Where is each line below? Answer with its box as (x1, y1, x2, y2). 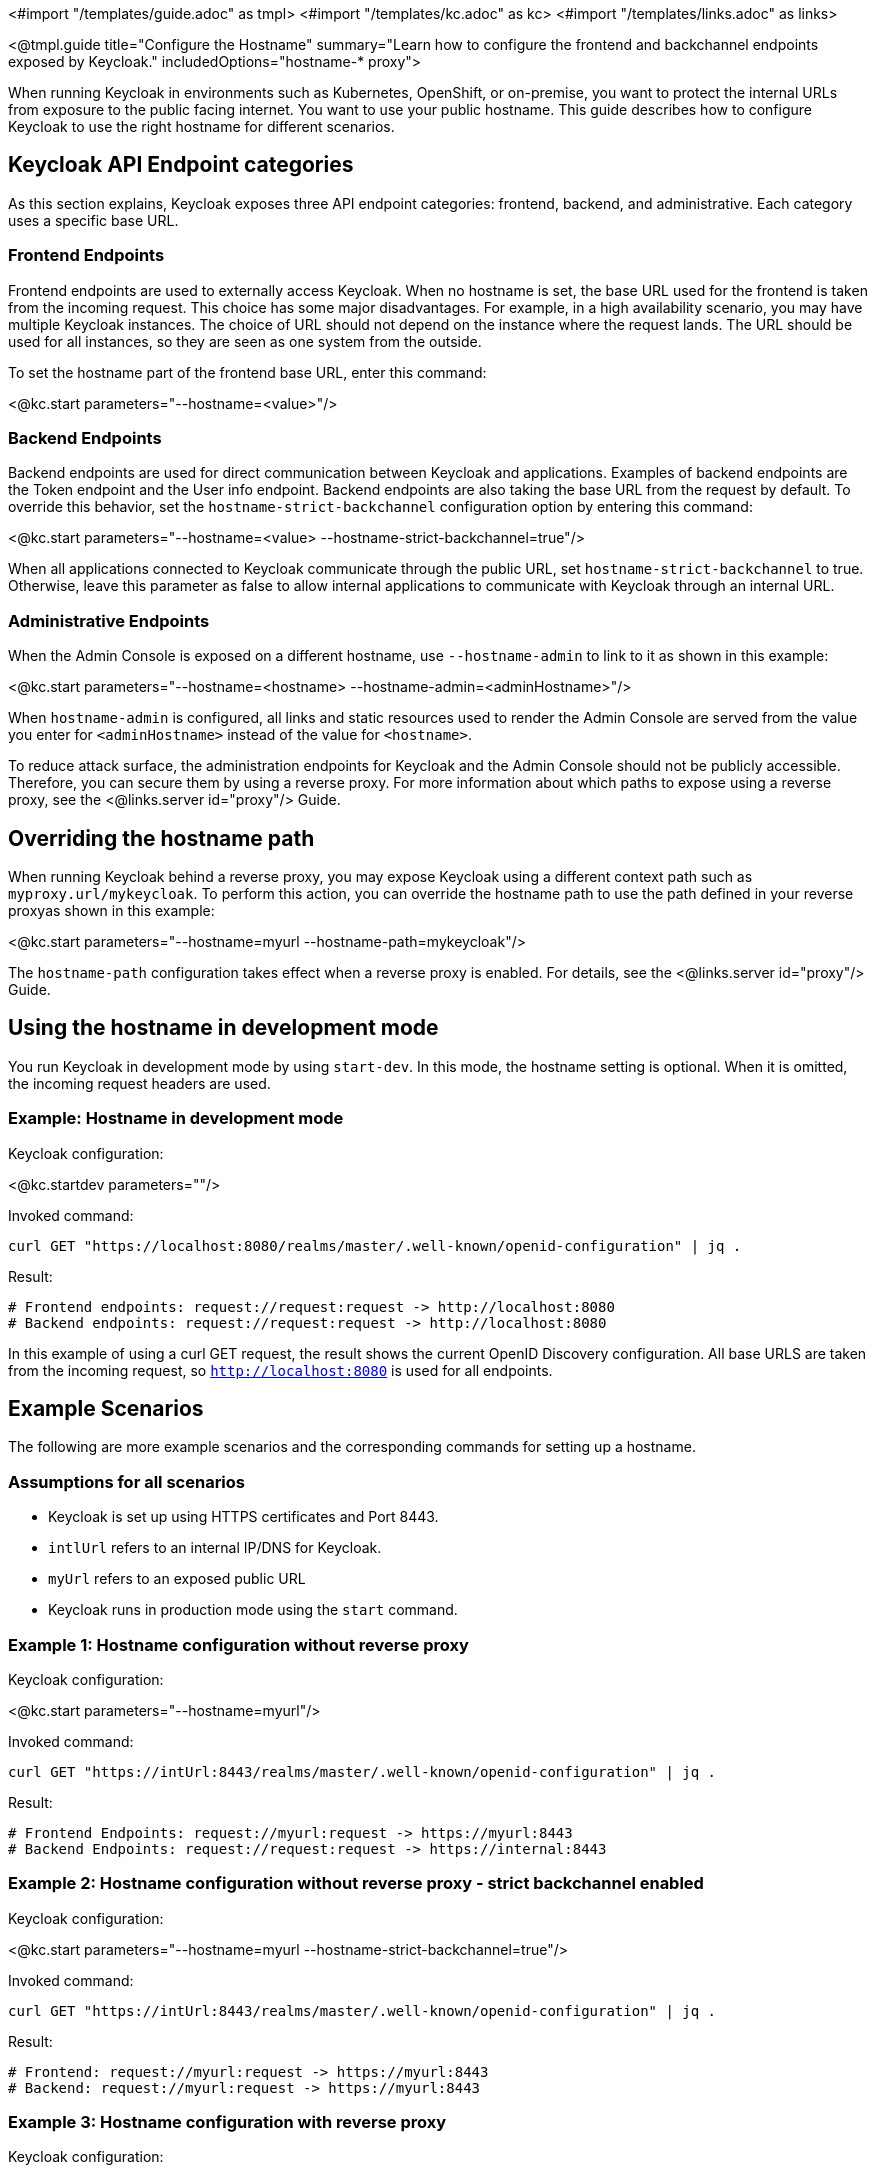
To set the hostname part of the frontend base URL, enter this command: (8, 363, 487, 381)
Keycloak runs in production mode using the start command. (48, 1601, 458, 1619)
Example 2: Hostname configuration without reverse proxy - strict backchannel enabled (8, 1873, 704, 1894)
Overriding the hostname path (8, 825, 315, 851)
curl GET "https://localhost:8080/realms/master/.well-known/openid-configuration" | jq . (8, 1237, 742, 1254)
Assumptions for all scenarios (8, 1471, 246, 1492)
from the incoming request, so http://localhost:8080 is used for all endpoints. (8, 1361, 553, 1379)
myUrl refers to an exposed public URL (48, 1570, 306, 1588)
